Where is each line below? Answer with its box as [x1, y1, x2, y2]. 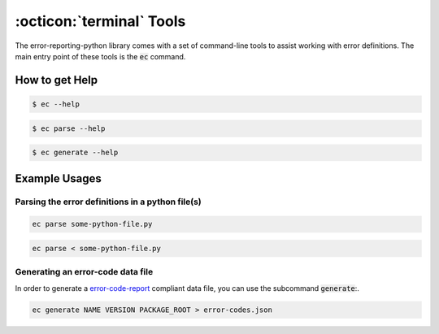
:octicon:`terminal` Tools [15, 12, 186, 30]
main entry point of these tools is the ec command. [15, 51, 186, 61]
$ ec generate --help [32, 148, 119, 158]
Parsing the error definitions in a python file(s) [15, 196, 202, 207]
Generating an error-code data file [15, 267, 154, 278]
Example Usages [15, 171, 102, 185]
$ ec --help [32, 99, 80, 109]
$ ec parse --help [32, 124, 106, 133]
